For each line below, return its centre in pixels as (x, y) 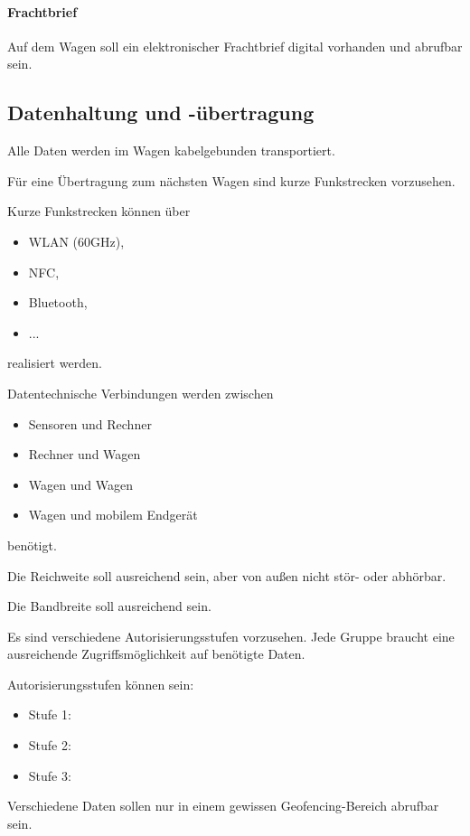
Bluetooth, (58, 302)
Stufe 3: (50, 775)
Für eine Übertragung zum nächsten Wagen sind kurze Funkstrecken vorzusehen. (231, 180)
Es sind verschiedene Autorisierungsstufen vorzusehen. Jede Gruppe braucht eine (231, 636)
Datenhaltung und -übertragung (161, 113)
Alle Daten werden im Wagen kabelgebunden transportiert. (171, 150)
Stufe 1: (50, 714)
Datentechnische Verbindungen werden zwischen (141, 393)
